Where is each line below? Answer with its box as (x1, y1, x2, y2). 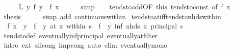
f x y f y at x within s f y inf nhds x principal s (7, 21, 183, 31)
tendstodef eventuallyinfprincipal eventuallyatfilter (3, 30, 157, 40)
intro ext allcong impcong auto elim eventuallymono (3, 40, 168, 50)
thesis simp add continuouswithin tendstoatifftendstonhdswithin (3, 11, 221, 21)
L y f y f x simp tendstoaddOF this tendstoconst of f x (19, 1, 231, 11)
